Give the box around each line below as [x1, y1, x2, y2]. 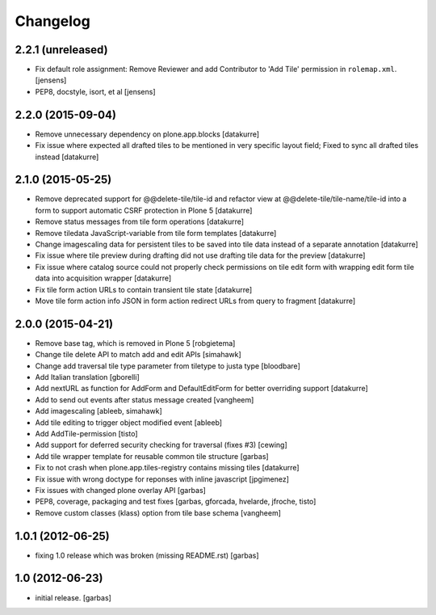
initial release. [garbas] [35, 592, 112, 602]
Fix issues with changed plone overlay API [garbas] [35, 485, 206, 495]
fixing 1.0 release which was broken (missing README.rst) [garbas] [35, 550, 259, 560]
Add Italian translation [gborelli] [35, 373, 140, 382]
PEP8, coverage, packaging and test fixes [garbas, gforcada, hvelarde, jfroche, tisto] [35, 497, 317, 507]
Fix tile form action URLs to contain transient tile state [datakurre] [35, 284, 253, 294]
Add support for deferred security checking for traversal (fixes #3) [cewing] [35, 440, 287, 450]
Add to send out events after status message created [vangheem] [35, 394, 254, 404]
